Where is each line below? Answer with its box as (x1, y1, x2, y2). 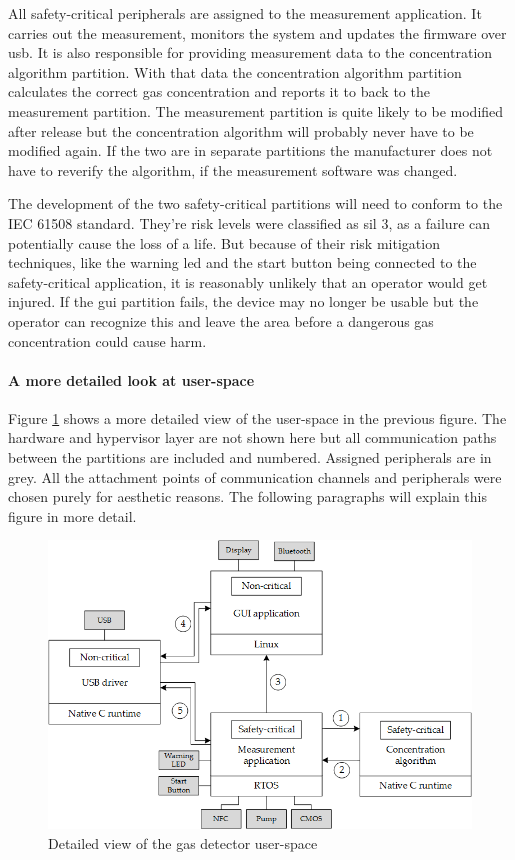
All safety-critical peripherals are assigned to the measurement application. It (8, 3, 482, 23)
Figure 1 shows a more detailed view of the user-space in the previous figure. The (8, 407, 507, 428)
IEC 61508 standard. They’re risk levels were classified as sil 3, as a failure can (8, 212, 491, 233)
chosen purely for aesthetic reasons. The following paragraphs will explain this (8, 486, 488, 507)
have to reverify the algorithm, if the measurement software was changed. (8, 159, 458, 180)
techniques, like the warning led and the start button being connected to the (8, 252, 477, 273)
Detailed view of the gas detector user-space (48, 832, 318, 853)
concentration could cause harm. (8, 330, 207, 351)
